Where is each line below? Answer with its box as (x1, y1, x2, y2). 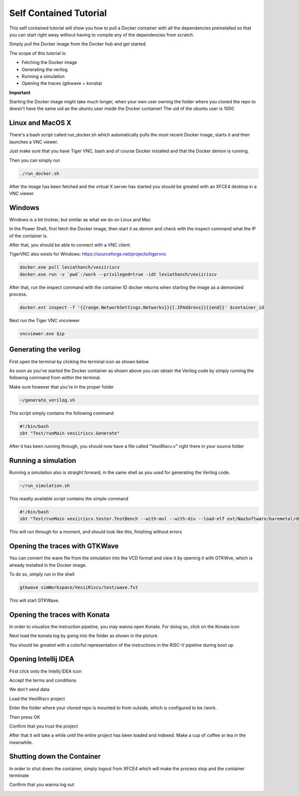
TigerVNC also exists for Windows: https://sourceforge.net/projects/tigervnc (9, 251, 166, 257)
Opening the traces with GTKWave (9, 542, 119, 550)
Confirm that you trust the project (9, 723, 78, 729)
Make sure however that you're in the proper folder (9, 384, 114, 390)
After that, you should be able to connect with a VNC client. (9, 242, 132, 248)
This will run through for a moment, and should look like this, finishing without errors (9, 529, 182, 535)
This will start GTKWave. (9, 597, 60, 603)
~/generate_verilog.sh (19, 397, 75, 403)
